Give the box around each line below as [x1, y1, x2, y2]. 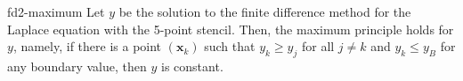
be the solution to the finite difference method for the [118, 3, 411, 20]
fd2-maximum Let [7, 3, 105, 20]
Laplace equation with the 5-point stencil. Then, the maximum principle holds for [7, 19, 454, 38]
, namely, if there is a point [12, 37, 162, 55]
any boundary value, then [7, 56, 147, 75]
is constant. [161, 56, 223, 75]
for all [301, 37, 335, 55]
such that [204, 37, 256, 55]
